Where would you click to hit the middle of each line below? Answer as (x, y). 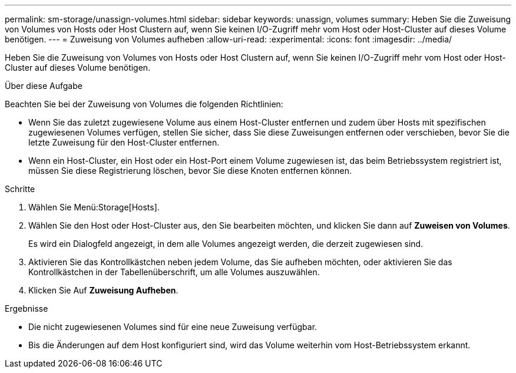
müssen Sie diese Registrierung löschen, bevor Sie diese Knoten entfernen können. (190, 171)
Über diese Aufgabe (44, 86)
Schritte (20, 189)
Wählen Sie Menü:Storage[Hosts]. (94, 207)
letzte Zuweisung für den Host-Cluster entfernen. (124, 142)
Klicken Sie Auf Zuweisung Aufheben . (103, 290)
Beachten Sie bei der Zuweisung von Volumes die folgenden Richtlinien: (144, 104)
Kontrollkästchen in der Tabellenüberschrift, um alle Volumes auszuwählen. (174, 272)
